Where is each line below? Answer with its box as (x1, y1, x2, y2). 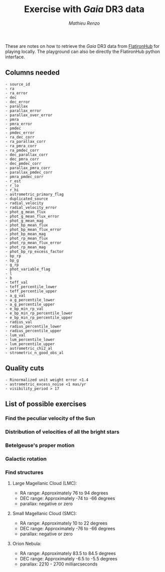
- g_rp (5, 262, 19, 267)
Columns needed (5, 68, 60, 77)
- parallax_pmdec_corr (5, 170, 53, 175)
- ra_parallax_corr (5, 139, 46, 144)
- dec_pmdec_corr (5, 161, 42, 166)
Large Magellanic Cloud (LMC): (12, 480, 77, 486)
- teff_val (5, 280, 28, 285)
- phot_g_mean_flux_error (5, 214, 59, 219)
